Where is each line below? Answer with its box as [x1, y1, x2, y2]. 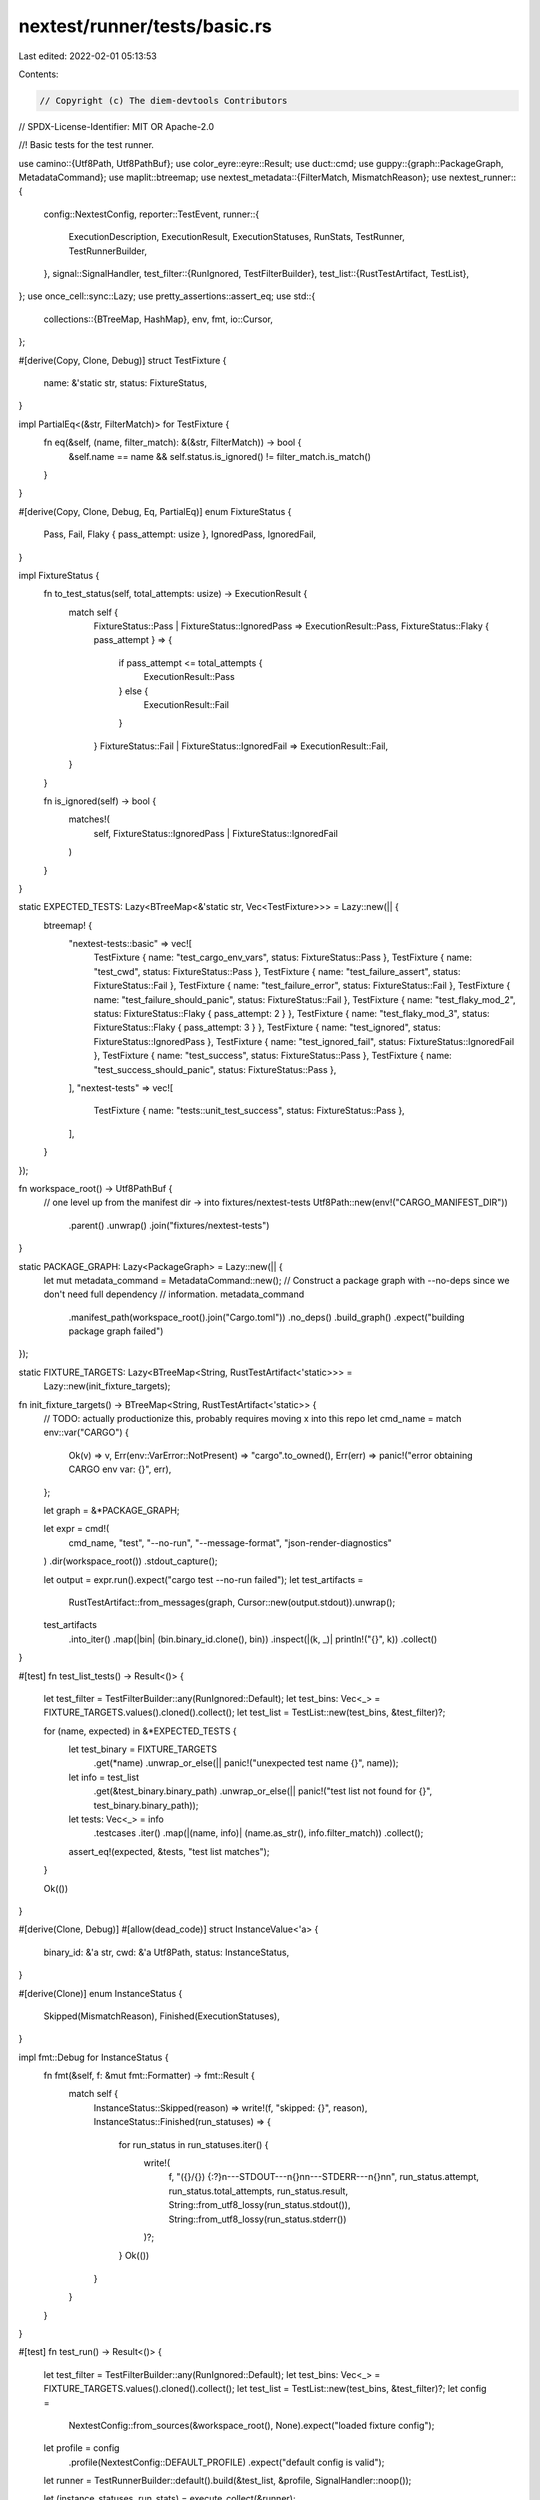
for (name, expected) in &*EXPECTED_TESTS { [43, 1725, 237, 1737]
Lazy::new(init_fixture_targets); [43, 1380, 171, 1392]
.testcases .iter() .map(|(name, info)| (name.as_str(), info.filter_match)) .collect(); [93, 1827, 424, 1839]
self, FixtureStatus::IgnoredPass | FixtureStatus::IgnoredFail [93, 827, 339, 839]
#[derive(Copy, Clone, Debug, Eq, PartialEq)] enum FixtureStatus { [18, 505, 292, 517]
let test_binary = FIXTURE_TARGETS [68, 1743, 217, 1755]
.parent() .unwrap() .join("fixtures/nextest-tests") [68, 1219, 270, 1231]
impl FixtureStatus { [18, 569, 100, 581]
